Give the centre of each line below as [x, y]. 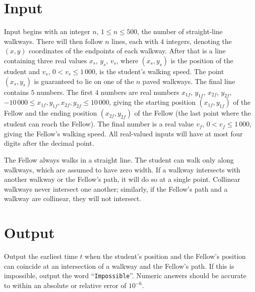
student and [22, 71]
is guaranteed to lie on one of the [84, 81]
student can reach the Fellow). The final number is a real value [99, 124]
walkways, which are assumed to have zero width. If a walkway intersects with [122, 169]
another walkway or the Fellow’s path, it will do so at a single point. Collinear [122, 179]
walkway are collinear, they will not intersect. [73, 198]
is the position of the [202, 60]
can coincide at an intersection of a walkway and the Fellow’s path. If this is [119, 266]
